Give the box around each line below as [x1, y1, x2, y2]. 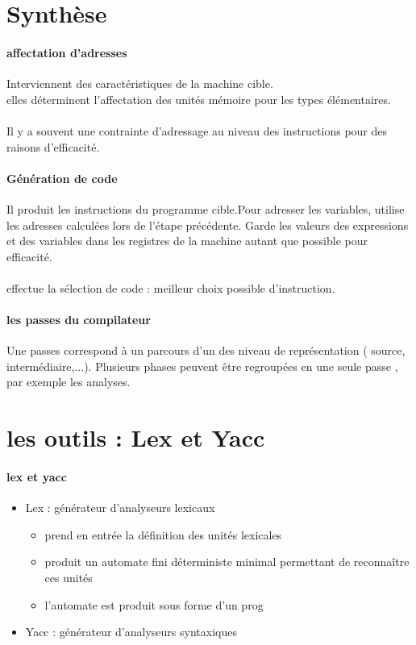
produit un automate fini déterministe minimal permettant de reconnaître [44, 553, 410, 570]
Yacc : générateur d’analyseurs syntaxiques [25, 623, 237, 640]
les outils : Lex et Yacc [6, 421, 265, 454]
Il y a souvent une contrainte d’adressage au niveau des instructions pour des [6, 122, 388, 139]
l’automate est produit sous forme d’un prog [44, 596, 264, 613]
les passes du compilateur [6, 311, 151, 328]
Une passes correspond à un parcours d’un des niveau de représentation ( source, [6, 342, 406, 359]
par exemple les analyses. [6, 373, 131, 390]
